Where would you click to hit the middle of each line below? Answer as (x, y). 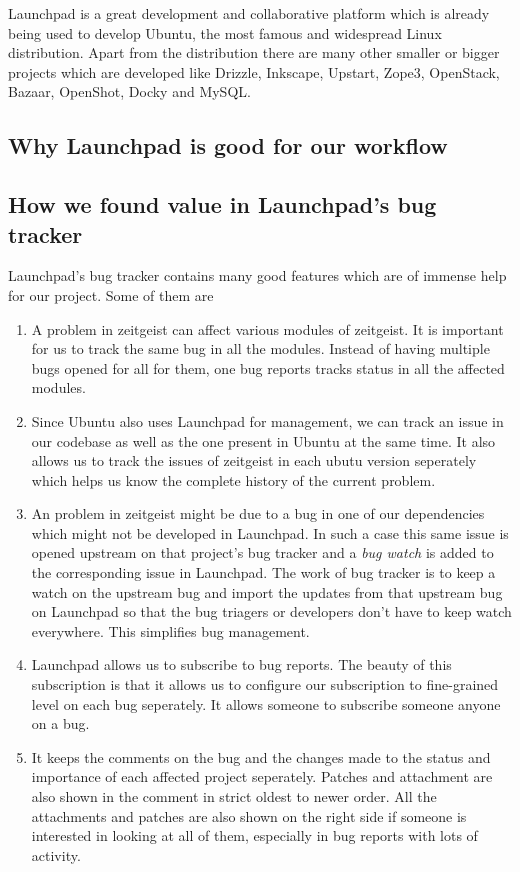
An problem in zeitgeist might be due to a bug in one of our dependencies (258, 513)
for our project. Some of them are (111, 294)
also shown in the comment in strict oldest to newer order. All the (234, 796)
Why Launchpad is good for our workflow (228, 145)
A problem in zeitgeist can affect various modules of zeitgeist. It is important (267, 328)
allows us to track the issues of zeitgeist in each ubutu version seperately (254, 460)
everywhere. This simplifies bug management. (170, 630)
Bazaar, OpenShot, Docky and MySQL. (129, 91)
